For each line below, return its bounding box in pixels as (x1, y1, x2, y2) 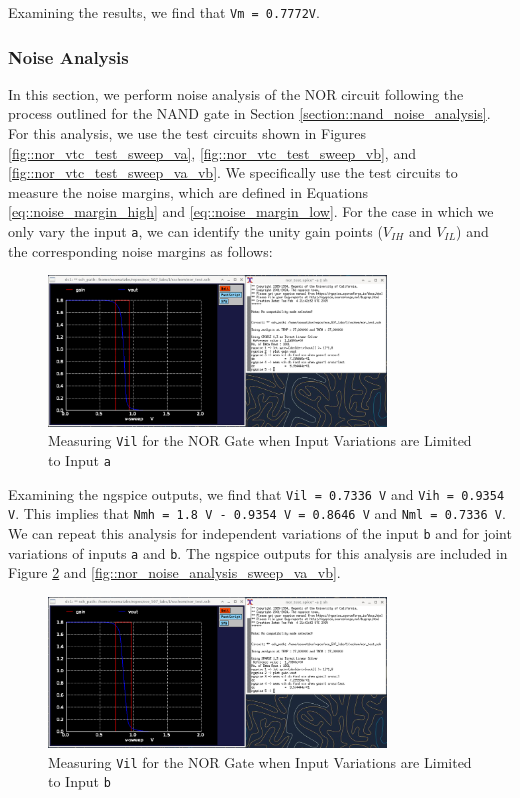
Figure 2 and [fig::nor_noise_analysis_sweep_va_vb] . (8, 562, 341, 583)
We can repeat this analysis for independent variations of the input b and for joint (8, 522, 512, 543)
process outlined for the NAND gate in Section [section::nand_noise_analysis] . (8, 103, 491, 124)
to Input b (48, 771, 111, 792)
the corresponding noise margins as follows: (8, 240, 273, 261)
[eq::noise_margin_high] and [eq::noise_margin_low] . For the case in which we (8, 201, 494, 222)
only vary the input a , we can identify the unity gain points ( (8, 221, 383, 242)
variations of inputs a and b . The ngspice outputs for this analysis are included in (8, 542, 508, 563)
